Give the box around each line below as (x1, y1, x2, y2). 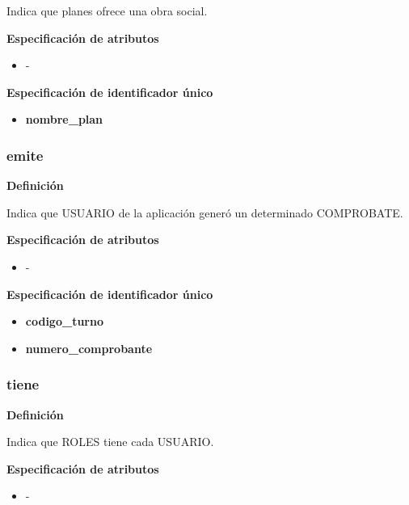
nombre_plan (25, 111, 103, 128)
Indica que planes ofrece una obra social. (6, 2, 208, 19)
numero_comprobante (25, 339, 153, 356)
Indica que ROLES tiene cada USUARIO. (6, 433, 214, 450)
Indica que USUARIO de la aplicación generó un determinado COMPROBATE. (6, 204, 403, 221)
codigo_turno (25, 313, 103, 330)
